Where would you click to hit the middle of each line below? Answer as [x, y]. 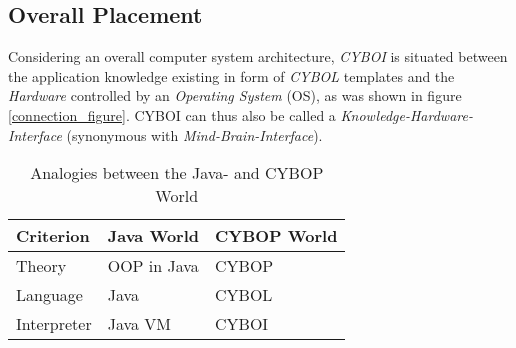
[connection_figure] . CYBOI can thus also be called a [172, 114]
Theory [41, 266]
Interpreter [54, 324]
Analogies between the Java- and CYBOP [177, 173]
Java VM [139, 324]
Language [49, 295]
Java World [153, 236]
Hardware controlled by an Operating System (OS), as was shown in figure [235, 95]
